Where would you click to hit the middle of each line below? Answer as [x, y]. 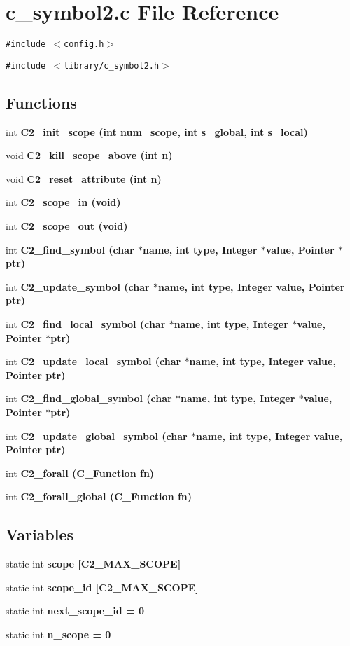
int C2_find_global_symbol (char [89, 398]
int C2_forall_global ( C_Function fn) [99, 496]
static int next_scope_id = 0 [75, 611]
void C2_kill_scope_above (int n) [89, 155]
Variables [40, 534]
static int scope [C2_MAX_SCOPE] [93, 564]
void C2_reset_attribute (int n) [84, 178]
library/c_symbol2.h [112, 66]
